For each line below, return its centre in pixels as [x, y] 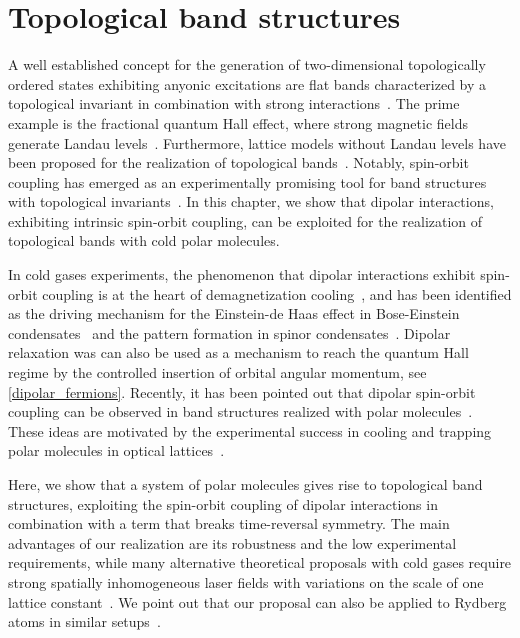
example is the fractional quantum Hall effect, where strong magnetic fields [238, 122]
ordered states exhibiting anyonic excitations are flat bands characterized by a [247, 83]
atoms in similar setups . [84, 621]
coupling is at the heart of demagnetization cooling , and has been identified [277, 293]
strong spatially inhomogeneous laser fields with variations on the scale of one [246, 581]
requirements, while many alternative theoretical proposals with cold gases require [260, 562]
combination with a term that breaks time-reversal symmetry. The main [229, 523]
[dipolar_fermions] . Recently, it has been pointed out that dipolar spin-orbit [242, 391]
